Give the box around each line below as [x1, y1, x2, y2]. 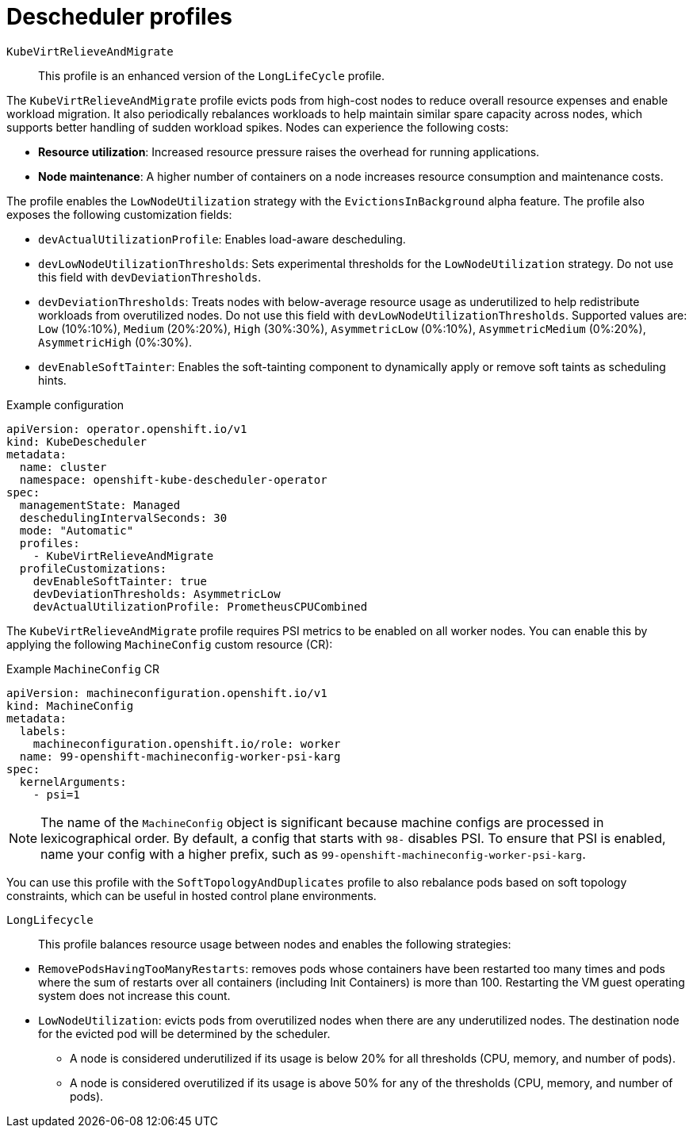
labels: [19, 724, 67, 737]
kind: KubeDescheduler [6, 435, 147, 448]
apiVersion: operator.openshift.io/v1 [6, 422, 247, 435]
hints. [38, 373, 67, 387]
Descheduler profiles [6, 3, 233, 30]
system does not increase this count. [38, 988, 231, 1002]
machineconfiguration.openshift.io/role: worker [33, 737, 341, 750]
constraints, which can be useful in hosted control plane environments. [6, 888, 377, 902]
